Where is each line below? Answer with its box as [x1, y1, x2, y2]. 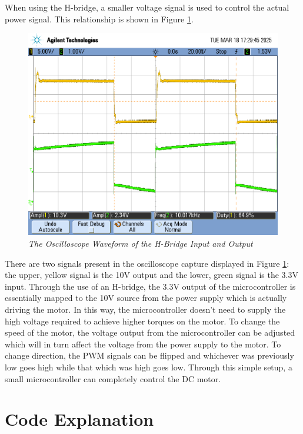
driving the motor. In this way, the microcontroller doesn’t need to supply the [5, 303, 286, 315]
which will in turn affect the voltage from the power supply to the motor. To [5, 337, 281, 350]
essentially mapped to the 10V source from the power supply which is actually [5, 291, 287, 304]
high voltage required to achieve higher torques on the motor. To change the [5, 314, 280, 327]
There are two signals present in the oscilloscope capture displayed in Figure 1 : [5, 257, 289, 269]
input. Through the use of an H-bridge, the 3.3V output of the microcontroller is [5, 280, 296, 292]
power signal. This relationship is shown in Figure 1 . [5, 12, 194, 25]
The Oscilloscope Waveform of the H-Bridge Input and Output [28, 237, 253, 250]
